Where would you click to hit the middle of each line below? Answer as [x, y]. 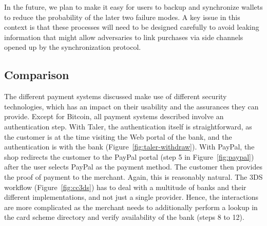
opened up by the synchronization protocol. [73, 47]
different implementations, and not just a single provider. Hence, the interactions [131, 197]
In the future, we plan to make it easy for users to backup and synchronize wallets [133, 7]
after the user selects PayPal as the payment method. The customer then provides [133, 167]
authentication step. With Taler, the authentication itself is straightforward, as [128, 126]
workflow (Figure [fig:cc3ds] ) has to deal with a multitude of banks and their [125, 187]
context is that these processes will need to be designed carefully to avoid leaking [132, 27]
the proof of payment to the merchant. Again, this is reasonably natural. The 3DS [133, 176]
